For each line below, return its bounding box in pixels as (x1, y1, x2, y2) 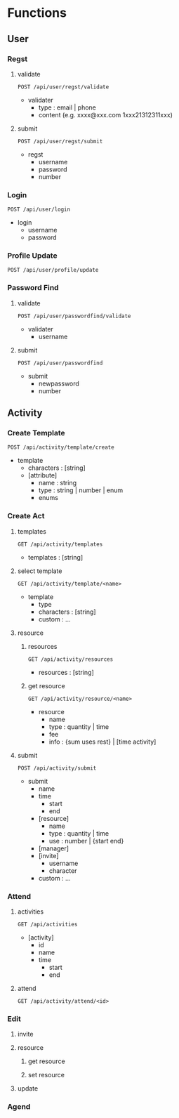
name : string (38, 479, 77, 487)
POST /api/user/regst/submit (17, 138, 103, 145)
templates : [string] (27, 553, 84, 561)
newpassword (38, 379, 79, 388)
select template (17, 567, 62, 575)
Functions (7, 5, 67, 21)
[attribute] (27, 471, 58, 480)
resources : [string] (38, 668, 94, 676)
